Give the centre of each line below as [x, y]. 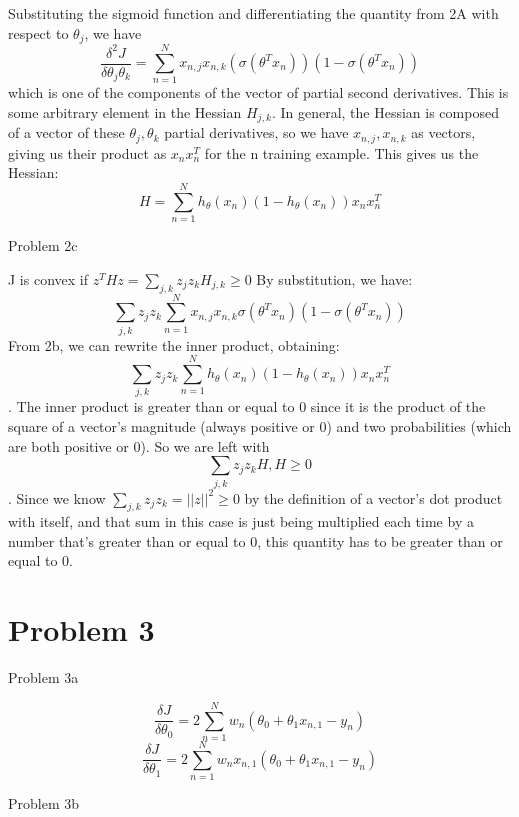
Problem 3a [43, 677]
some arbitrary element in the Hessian [125, 111]
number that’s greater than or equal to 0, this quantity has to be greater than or [255, 540]
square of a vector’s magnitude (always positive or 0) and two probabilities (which [260, 425]
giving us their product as [87, 152]
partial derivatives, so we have [256, 132]
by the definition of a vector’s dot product [373, 497]
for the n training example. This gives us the [341, 152]
